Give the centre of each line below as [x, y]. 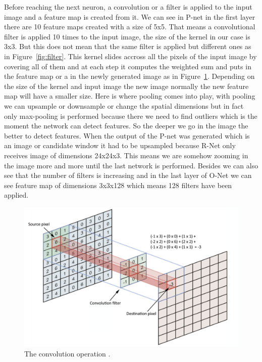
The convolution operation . [67, 353]
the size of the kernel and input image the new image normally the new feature [126, 86]
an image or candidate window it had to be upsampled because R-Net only [120, 145]
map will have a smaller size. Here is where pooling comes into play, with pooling [130, 96]
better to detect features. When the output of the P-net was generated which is [127, 135]
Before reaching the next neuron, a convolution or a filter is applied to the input [128, 7]
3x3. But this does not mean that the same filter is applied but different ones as [128, 46]
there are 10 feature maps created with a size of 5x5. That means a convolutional [130, 27]
